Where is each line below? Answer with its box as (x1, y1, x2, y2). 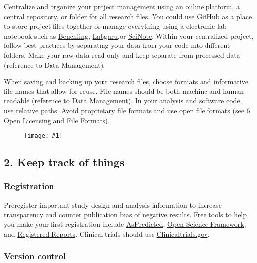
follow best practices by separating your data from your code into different (4, 40, 230, 50)
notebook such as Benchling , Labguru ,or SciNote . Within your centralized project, (4, 30, 254, 41)
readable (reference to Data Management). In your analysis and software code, (4, 95, 242, 106)
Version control (4, 250, 66, 262)
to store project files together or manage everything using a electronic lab (4, 21, 227, 31)
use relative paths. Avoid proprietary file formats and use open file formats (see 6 (4, 105, 250, 115)
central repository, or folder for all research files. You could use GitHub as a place (4, 11, 252, 21)
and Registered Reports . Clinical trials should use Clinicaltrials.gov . (4, 228, 210, 239)
